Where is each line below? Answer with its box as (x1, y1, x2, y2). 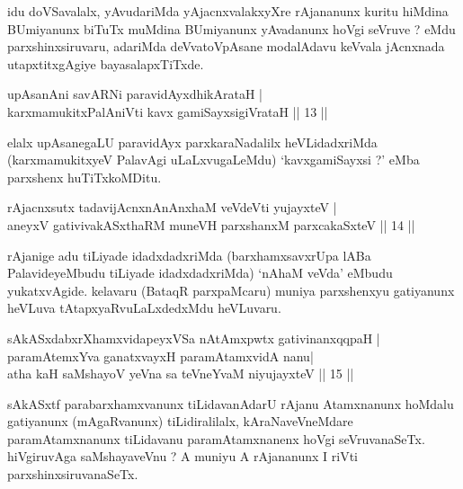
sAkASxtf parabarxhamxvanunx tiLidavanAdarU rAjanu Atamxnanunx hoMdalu (7, 394, 454, 413)
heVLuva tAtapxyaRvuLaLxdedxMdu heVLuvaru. (7, 298, 281, 317)
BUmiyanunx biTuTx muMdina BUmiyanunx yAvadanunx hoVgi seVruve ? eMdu (7, 19, 456, 38)
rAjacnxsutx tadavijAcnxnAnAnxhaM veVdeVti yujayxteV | (7, 198, 337, 217)
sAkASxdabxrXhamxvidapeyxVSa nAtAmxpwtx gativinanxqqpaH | (7, 328, 380, 347)
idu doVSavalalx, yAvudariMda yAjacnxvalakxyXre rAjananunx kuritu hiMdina (7, 2, 449, 20)
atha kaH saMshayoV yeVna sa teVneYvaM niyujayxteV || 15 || (7, 364, 354, 383)
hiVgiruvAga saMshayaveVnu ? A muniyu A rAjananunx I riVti (7, 447, 358, 466)
